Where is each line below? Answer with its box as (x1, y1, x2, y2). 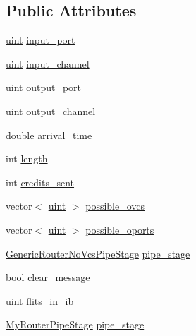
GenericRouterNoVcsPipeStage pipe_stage (6, 246, 190, 260)
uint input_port (6, 32, 75, 47)
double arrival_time (6, 127, 92, 142)
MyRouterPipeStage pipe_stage (6, 317, 145, 332)
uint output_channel (6, 103, 96, 118)
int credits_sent (6, 174, 75, 189)
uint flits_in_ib (6, 293, 74, 308)
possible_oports (85, 222, 154, 236)
